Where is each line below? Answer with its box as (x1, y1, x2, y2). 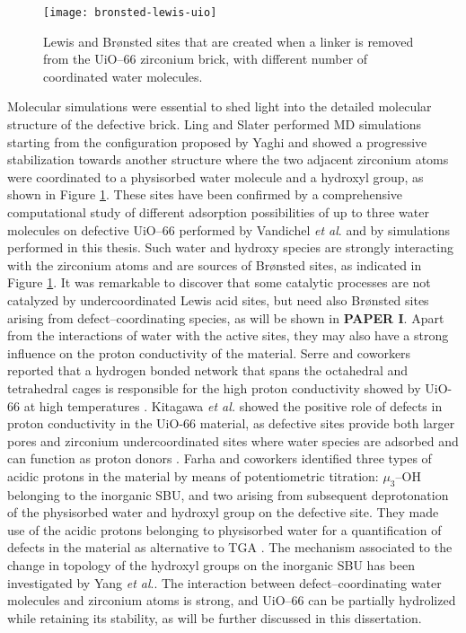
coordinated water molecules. (43, 66, 203, 85)
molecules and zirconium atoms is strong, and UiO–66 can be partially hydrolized (7, 591, 456, 610)
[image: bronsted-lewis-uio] (43, 6, 217, 19)
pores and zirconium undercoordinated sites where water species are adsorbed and (7, 431, 459, 450)
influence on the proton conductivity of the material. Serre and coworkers (7, 343, 411, 362)
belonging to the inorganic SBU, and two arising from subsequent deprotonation (7, 485, 449, 504)
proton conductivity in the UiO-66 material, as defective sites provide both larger (7, 414, 455, 433)
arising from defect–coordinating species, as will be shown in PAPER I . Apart (7, 308, 444, 327)
